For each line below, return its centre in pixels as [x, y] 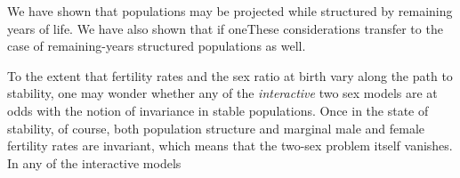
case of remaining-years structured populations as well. [157, 46]
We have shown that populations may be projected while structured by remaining [230, 11]
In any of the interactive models [94, 162]
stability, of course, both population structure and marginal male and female [216, 128]
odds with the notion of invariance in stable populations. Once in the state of [218, 110]
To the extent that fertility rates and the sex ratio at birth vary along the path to [230, 75]
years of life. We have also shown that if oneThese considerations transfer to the [225, 28]
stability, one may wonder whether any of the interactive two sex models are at [222, 93]
